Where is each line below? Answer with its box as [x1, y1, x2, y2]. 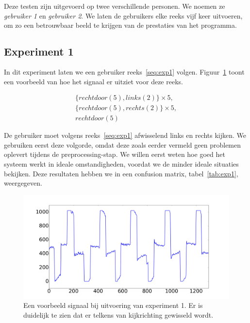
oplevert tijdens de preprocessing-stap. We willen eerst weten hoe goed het [4, 149, 225, 159]
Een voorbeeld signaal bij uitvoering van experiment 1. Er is [23, 300, 203, 310]
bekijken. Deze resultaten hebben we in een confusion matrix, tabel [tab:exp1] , [4, 168, 238, 178]
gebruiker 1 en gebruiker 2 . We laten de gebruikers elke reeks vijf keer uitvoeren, [4, 10, 243, 20]
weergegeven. [4, 178, 42, 188]
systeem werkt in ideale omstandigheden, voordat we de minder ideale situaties [4, 159, 239, 169]
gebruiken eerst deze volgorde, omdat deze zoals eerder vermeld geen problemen [4, 139, 241, 150]
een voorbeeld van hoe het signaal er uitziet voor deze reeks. [4, 76, 183, 86]
